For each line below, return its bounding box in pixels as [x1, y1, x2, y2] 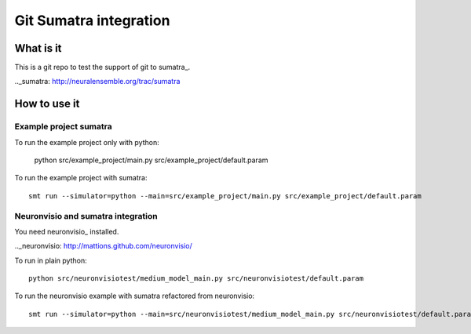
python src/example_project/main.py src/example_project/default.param [34, 155, 268, 165]
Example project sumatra [14, 122, 113, 133]
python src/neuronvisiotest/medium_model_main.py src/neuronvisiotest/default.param [28, 274, 364, 283]
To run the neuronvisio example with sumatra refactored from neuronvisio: [14, 291, 255, 301]
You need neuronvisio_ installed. [14, 227, 119, 236]
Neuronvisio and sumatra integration [14, 210, 158, 221]
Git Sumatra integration [14, 12, 170, 29]
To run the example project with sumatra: [14, 173, 148, 183]
